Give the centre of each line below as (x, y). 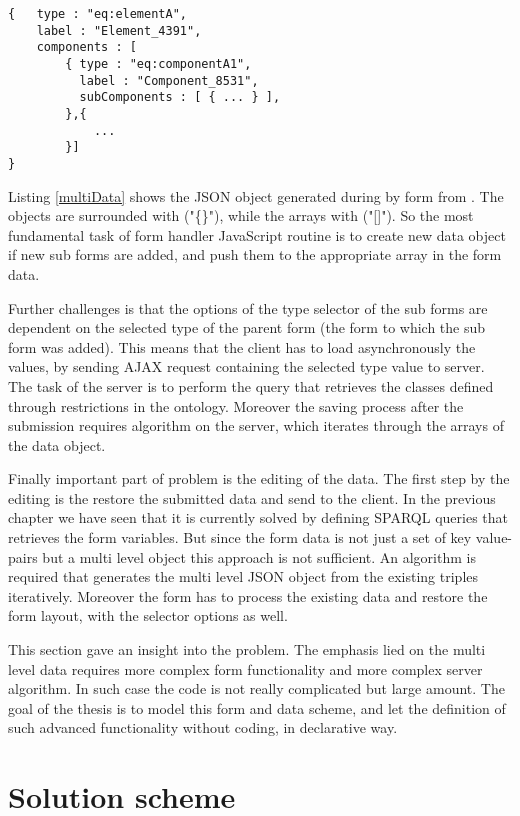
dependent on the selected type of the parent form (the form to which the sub (247, 327)
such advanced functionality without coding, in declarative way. (203, 727)
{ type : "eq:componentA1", (158, 63)
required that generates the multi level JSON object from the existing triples (243, 576)
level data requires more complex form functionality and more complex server (245, 668)
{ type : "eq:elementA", (97, 14)
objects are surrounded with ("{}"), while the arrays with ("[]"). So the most (241, 215)
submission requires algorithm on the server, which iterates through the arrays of (256, 425)
